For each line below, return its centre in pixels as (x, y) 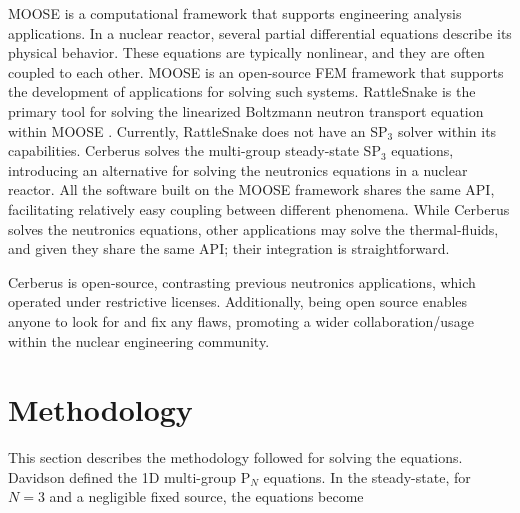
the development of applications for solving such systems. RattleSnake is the (242, 91)
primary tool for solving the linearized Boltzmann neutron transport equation (246, 110)
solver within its (447, 130)
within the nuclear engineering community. (139, 340)
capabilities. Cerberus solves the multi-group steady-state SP (194, 150)
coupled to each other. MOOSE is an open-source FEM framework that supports (256, 71)
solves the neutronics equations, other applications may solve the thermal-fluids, (253, 228)
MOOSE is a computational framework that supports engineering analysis (235, 13)
